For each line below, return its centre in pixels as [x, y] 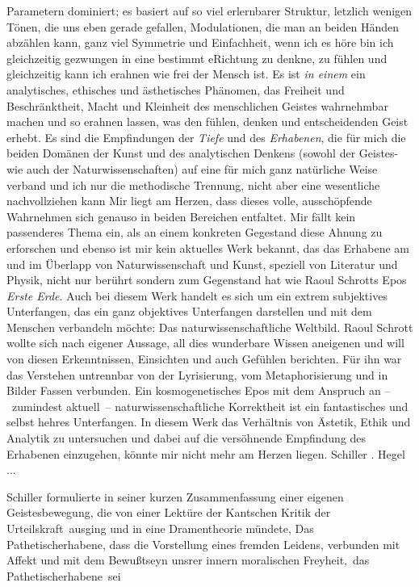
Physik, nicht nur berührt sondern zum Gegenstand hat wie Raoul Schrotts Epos [207, 280]
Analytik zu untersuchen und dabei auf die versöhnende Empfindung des [186, 438]
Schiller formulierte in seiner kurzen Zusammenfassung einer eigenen [175, 496]
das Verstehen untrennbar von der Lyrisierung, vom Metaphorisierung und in [197, 374]
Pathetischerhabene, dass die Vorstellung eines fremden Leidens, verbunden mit [203, 544]
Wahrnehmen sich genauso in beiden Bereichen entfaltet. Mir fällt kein [181, 216]
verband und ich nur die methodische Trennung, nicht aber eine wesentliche [193, 184]
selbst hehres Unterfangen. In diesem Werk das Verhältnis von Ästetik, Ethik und [209, 422]
